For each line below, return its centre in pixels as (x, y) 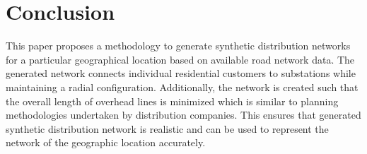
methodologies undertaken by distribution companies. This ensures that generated (183, 115)
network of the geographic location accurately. (106, 142)
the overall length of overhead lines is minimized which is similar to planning (172, 101)
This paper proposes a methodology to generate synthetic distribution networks (178, 46)
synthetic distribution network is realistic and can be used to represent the (167, 128)
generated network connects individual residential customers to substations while (181, 73)
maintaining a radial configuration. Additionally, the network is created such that (182, 87)
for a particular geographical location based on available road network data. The (180, 59)
